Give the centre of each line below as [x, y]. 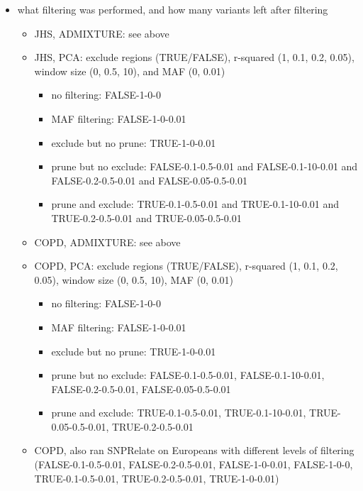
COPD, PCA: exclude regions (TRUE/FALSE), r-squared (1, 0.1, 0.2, [186, 266]
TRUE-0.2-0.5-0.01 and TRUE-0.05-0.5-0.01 [146, 217]
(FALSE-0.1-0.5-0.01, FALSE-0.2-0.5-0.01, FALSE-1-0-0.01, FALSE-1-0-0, [194, 464]
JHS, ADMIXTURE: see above [102, 33]
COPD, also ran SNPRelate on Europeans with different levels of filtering [194, 450]
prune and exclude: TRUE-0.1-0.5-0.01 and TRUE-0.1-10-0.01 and [195, 204]
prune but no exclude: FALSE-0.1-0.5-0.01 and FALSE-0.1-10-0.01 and [205, 166]
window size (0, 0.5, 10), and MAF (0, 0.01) [130, 71]
